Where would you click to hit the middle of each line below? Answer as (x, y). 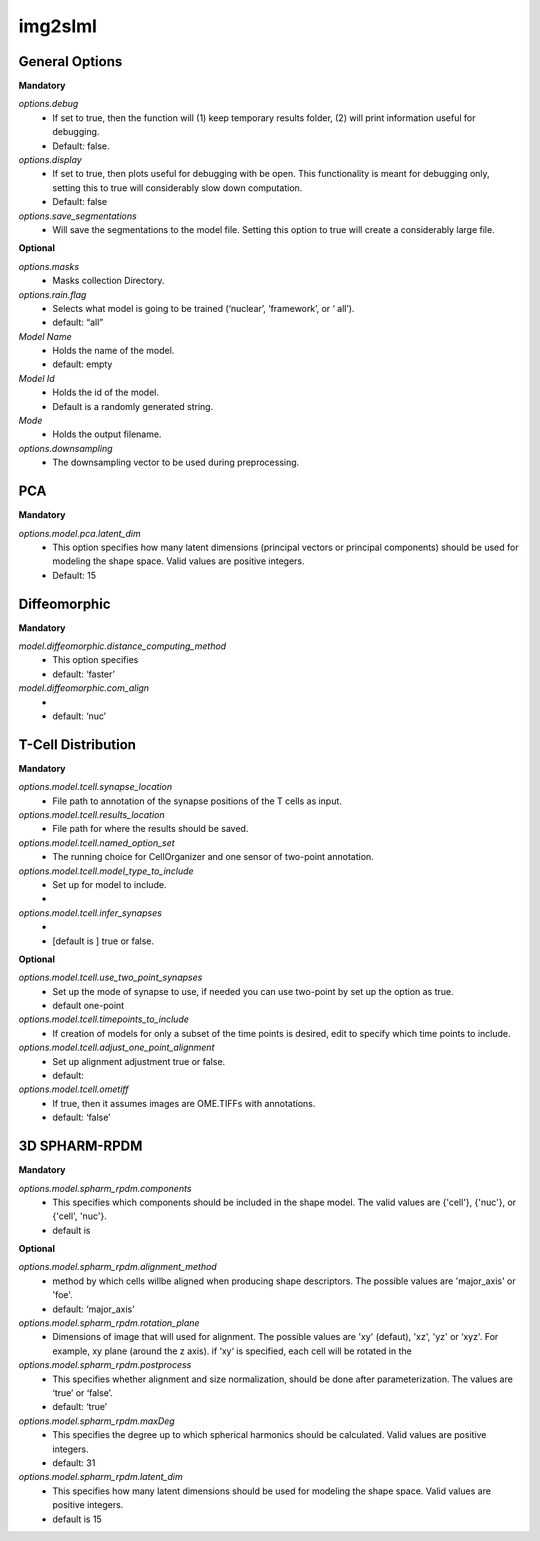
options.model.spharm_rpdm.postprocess (105, 1365)
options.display (50, 160)
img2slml (57, 26)
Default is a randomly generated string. (133, 406)
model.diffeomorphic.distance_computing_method (122, 646)
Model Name (45, 336)
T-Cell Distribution (77, 744)
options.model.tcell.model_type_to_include (106, 871)
